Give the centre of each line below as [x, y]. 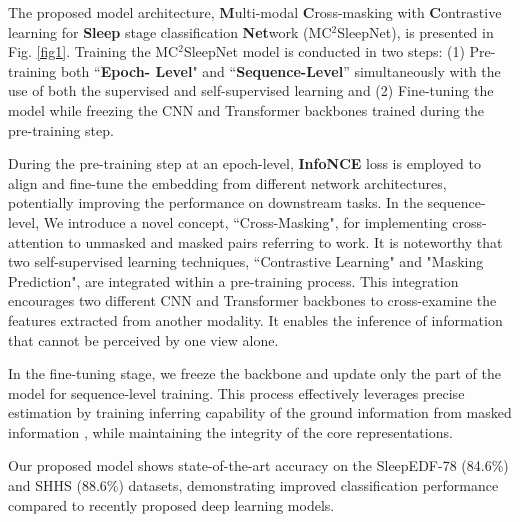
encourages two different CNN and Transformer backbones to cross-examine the [252, 300]
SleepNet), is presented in [415, 31]
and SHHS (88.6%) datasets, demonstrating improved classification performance [253, 485]
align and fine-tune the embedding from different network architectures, [227, 182]
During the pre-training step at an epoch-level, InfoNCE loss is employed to [244, 163]
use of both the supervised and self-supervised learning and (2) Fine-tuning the [251, 90]
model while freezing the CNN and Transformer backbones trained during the [246, 109]
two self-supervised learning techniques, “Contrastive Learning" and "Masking [246, 261]
